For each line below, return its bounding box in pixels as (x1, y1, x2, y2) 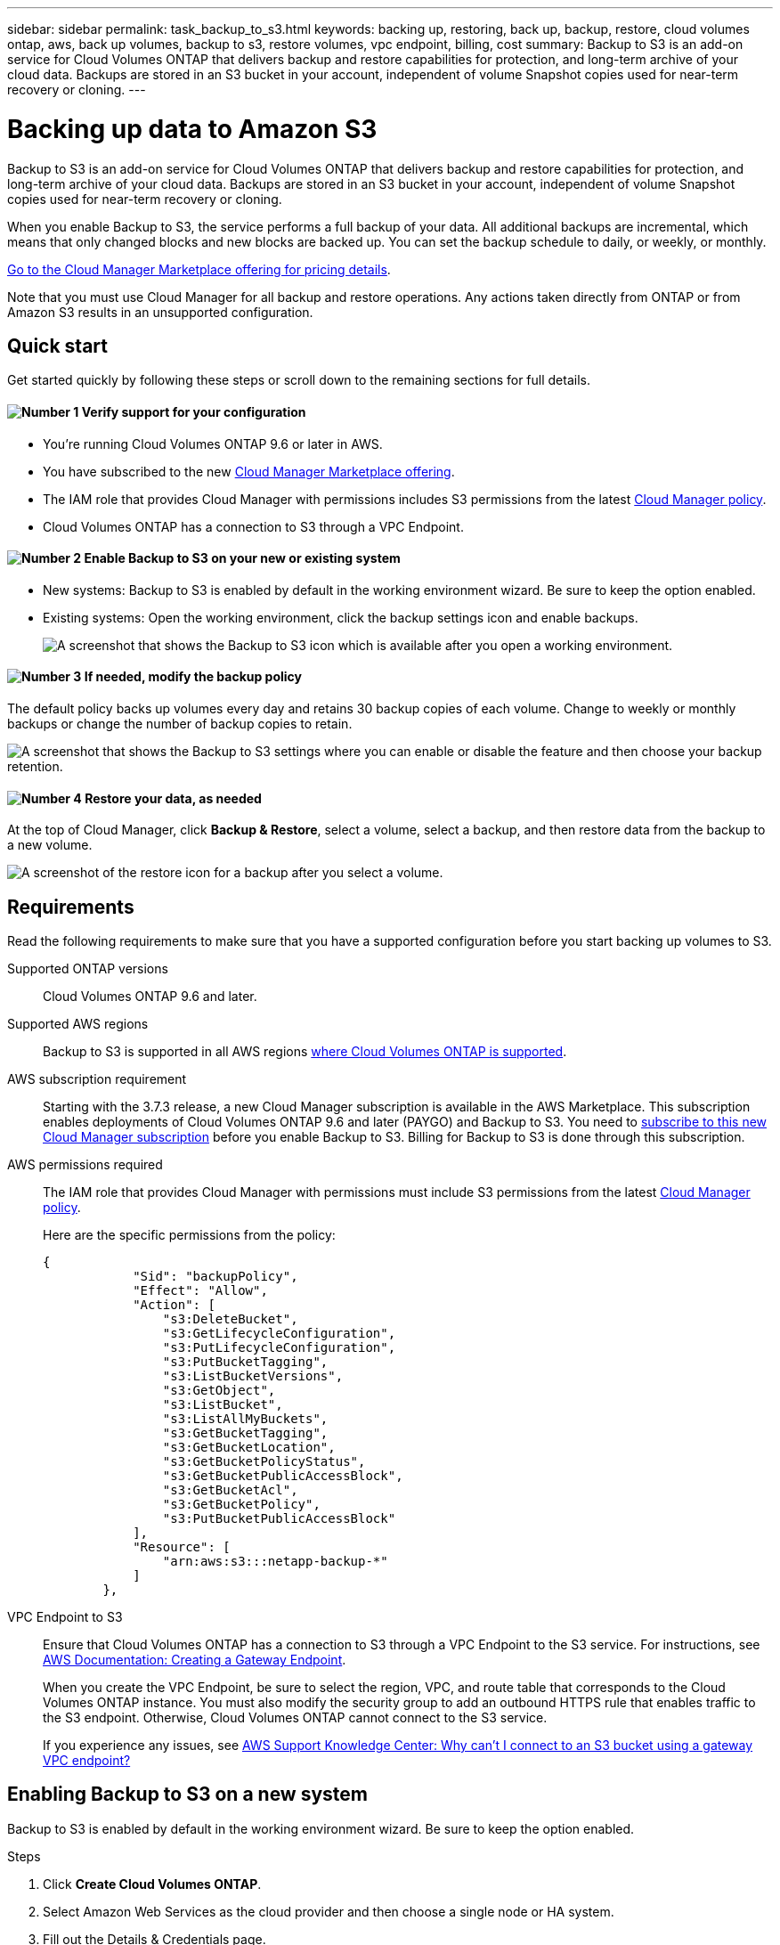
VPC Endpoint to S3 (7, 1609, 123, 1625)
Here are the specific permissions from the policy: (43, 1227, 336, 1243)
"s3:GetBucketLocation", (162, 1440, 336, 1455)
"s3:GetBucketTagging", (162, 1426, 329, 1441)
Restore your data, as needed (85, 790, 262, 806)
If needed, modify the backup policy (84, 669, 303, 685)
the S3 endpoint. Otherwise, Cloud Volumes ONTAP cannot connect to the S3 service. (43, 1710, 548, 1726)
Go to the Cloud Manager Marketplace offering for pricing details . (7, 261, 391, 277)
